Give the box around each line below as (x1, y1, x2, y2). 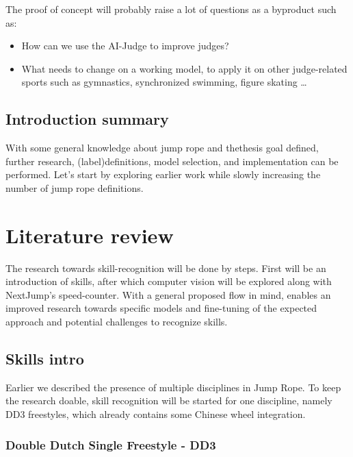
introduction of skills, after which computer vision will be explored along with (5, 274, 332, 288)
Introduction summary (5, 108, 169, 129)
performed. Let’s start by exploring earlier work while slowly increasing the (5, 167, 321, 182)
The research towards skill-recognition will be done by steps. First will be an (5, 260, 326, 275)
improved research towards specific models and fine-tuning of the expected (5, 301, 317, 315)
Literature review (5, 221, 174, 249)
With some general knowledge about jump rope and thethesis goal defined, (5, 140, 319, 155)
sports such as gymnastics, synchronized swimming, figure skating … (21, 75, 307, 89)
